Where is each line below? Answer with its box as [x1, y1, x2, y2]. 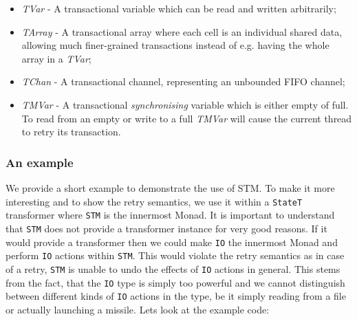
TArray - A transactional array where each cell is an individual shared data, [21, 24, 343, 38]
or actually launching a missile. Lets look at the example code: [6, 302, 270, 316]
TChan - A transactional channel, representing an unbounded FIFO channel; [21, 74, 345, 89]
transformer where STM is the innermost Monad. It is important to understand [6, 208, 335, 222]
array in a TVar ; [21, 51, 91, 65]
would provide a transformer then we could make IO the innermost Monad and [6, 234, 338, 249]
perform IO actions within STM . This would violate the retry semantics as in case [6, 248, 345, 263]
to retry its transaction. [21, 124, 121, 139]
